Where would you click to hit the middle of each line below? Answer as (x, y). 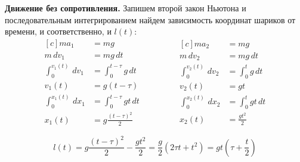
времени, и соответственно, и (58, 31)
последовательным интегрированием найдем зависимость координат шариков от (150, 19)
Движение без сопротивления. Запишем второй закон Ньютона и (126, 8)
